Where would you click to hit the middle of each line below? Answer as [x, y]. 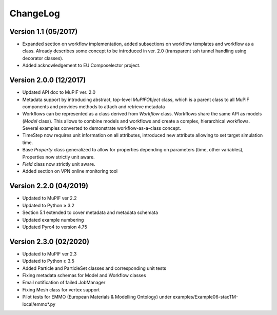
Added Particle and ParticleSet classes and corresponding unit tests [94, 268]
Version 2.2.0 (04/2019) [49, 186]
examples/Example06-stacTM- [205, 297]
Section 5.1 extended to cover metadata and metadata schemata [90, 212]
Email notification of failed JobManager [64, 283]
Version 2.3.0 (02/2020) [50, 241]
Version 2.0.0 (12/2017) [48, 80]
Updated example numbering [53, 220]
